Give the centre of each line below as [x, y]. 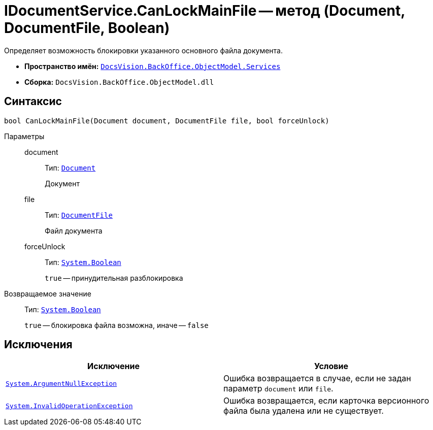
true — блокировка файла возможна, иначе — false [116, 325]
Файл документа [74, 230]
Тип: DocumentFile [79, 215]
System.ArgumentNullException [61, 383]
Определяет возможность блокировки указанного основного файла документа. [144, 50]
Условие [331, 366]
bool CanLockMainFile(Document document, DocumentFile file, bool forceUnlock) [167, 121]
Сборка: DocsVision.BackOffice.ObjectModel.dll [119, 82]
